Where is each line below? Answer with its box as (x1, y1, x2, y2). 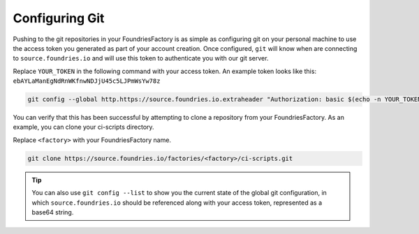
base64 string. (31, 208, 74, 216)
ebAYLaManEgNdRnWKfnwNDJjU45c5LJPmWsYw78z (13, 77, 161, 85)
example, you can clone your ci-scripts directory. (13, 123, 154, 132)
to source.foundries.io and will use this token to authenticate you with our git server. (13, 54, 269, 63)
